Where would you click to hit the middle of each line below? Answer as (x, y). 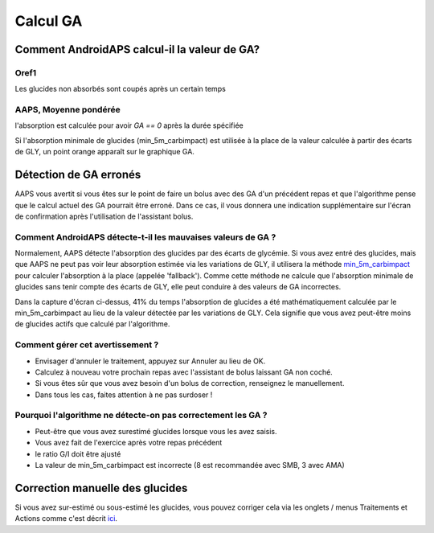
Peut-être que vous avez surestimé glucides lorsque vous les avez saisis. (156, 431)
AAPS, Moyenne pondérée (68, 110)
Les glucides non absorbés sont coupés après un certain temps (121, 89)
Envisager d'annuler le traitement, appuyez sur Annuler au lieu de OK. (150, 361)
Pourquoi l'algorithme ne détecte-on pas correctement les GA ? (141, 416)
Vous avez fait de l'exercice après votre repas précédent (129, 443)
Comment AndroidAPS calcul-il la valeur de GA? (137, 49)
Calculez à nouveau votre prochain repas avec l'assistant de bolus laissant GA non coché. (184, 372)
